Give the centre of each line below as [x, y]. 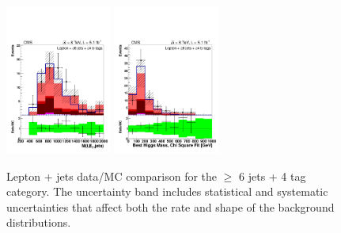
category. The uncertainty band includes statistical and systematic [167, 191]
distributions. [39, 222]
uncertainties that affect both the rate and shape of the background [170, 206]
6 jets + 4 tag [273, 176]
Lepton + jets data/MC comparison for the [112, 176]
